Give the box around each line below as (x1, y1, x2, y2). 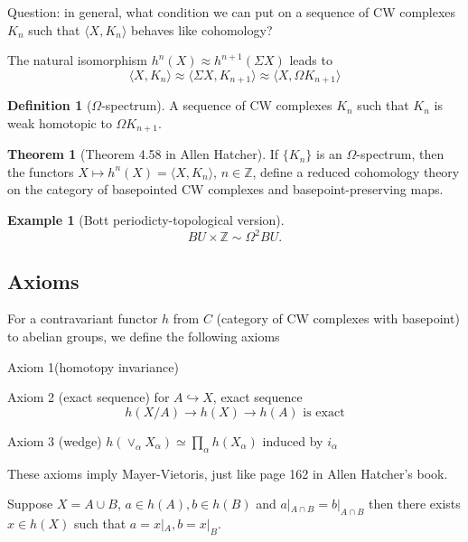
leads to (289, 51, 332, 70)
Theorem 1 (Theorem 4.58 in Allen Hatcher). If (7, 145, 279, 164)
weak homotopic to (7, 113, 112, 132)
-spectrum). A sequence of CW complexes (101, 96, 332, 115)
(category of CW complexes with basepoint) (216, 309, 460, 328)
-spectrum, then (356, 145, 445, 164)
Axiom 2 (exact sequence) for (7, 388, 170, 406)
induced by (262, 431, 323, 450)
